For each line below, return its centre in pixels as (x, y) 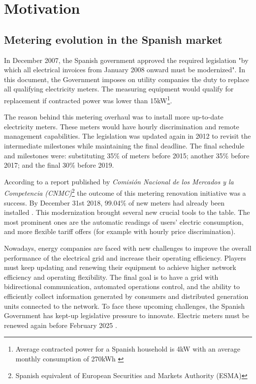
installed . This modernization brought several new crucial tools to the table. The (127, 212)
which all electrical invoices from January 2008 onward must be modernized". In (125, 70)
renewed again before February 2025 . (61, 325)
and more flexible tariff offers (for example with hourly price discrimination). (120, 231)
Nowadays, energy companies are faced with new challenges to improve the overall (128, 248)
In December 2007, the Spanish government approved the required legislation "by (126, 60)
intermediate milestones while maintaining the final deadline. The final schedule (124, 145)
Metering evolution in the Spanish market (113, 39)
